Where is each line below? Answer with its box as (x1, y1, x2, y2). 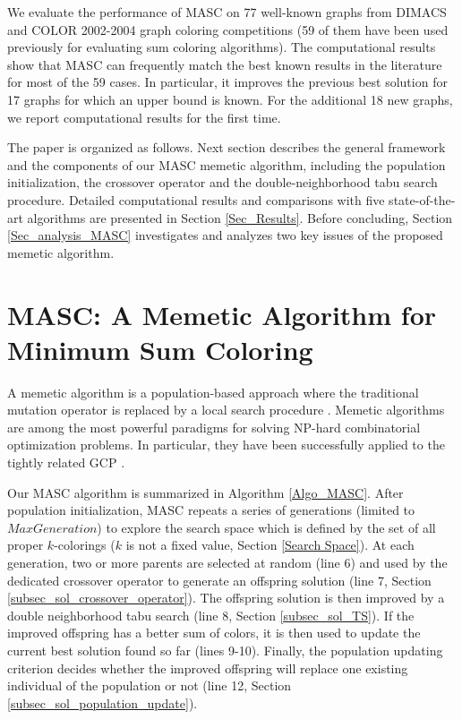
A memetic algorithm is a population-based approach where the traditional (7, 382, 419, 401)
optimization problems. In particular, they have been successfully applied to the (7, 435, 445, 454)
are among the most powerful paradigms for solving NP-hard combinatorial (7, 417, 421, 436)
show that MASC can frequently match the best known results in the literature (7, 55, 442, 73)
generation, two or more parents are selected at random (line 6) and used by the (7, 552, 448, 571)
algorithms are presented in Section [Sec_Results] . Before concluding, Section (27, 208, 453, 227)
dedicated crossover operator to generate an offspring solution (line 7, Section (7, 570, 432, 589)
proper (7, 535, 44, 554)
